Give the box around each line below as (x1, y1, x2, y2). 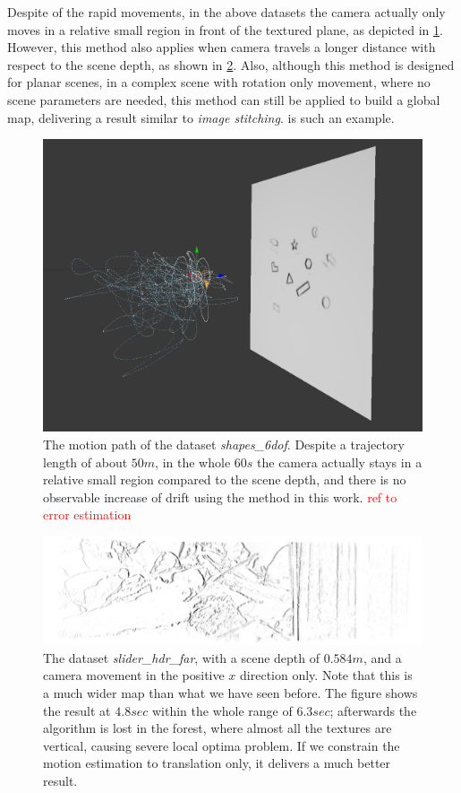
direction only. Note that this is (240, 666, 413, 684)
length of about (43, 452, 128, 471)
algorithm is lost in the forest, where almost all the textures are (43, 719, 392, 737)
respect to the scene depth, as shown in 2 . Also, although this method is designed (7, 55, 455, 74)
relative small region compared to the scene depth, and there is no (43, 470, 406, 489)
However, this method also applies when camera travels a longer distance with (7, 38, 436, 57)
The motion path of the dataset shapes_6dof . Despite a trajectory (43, 435, 405, 454)
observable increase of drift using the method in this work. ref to (43, 487, 397, 506)
